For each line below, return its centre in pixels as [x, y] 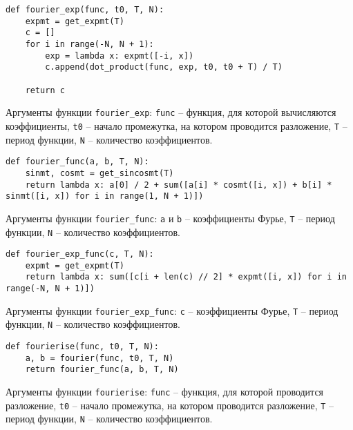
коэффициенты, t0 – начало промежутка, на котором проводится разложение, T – [176, 125]
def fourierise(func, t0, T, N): [82, 347]
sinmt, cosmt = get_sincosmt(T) [99, 173]
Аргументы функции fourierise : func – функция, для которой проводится [165, 392]
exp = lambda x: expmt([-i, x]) [120, 56]
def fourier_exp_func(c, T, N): [80, 254]
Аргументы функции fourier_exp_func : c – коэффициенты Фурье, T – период [172, 310]
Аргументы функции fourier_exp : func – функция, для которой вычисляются [171, 112]
